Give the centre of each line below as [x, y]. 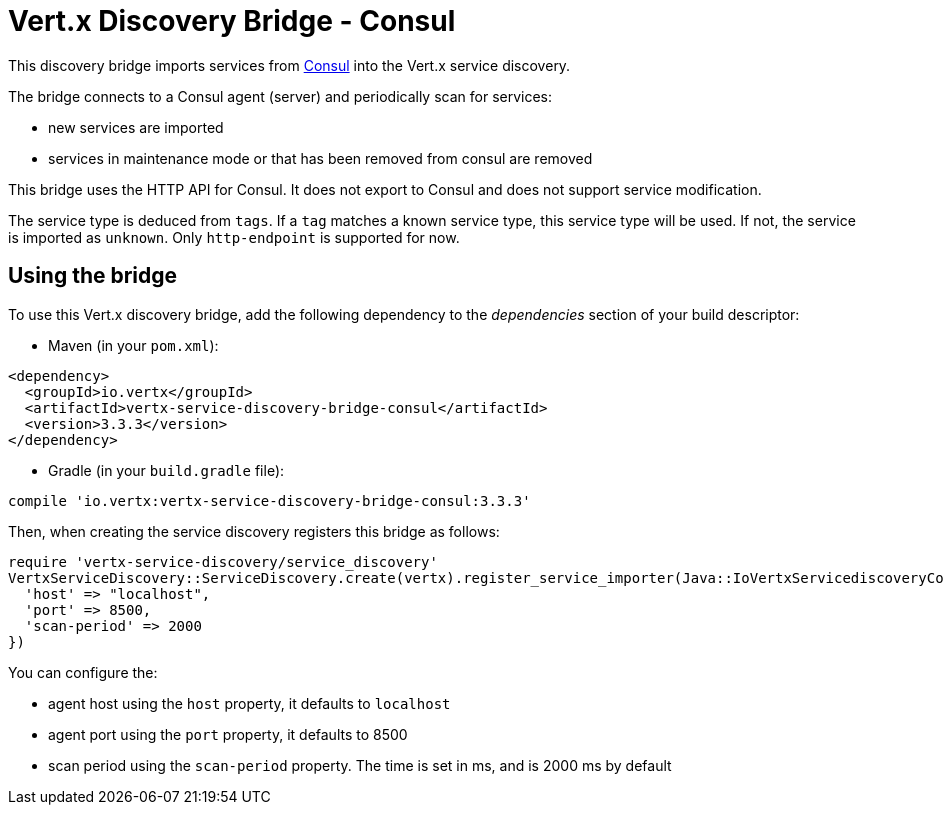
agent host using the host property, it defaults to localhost [249, 703]
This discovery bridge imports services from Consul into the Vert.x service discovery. [289, 65]
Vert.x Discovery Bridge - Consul [232, 21]
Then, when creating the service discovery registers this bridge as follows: [254, 531]
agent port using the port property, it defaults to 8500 [228, 734]
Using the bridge [93, 276]
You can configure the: [83, 672]
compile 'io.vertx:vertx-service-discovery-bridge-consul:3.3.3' [269, 500]
